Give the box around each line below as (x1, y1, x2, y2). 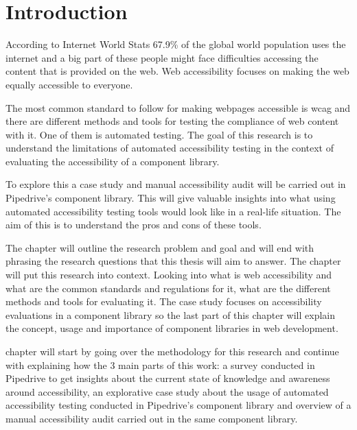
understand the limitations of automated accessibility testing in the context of (5, 141, 334, 155)
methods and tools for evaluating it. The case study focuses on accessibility (5, 294, 322, 309)
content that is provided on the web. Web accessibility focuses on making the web (5, 64, 349, 78)
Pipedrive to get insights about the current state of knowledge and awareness (5, 371, 330, 385)
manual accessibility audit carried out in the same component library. (5, 411, 298, 425)
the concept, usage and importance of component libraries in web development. (5, 321, 338, 335)
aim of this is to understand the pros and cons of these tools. (5, 217, 262, 232)
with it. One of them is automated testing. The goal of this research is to (5, 127, 313, 141)
